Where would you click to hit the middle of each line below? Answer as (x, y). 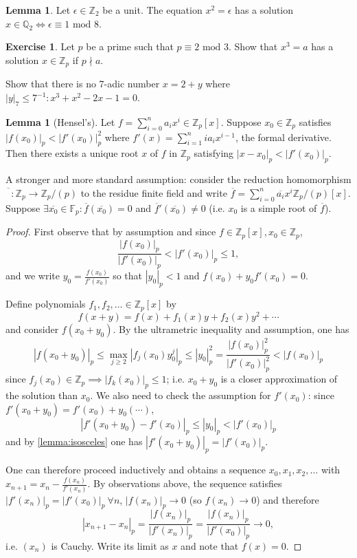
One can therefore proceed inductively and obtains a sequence (136, 470)
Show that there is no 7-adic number (83, 84)
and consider (32, 329)
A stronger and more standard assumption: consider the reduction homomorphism (178, 179)
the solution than (42, 395)
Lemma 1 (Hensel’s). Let (60, 121)
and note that (210, 545)
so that (128, 276)
